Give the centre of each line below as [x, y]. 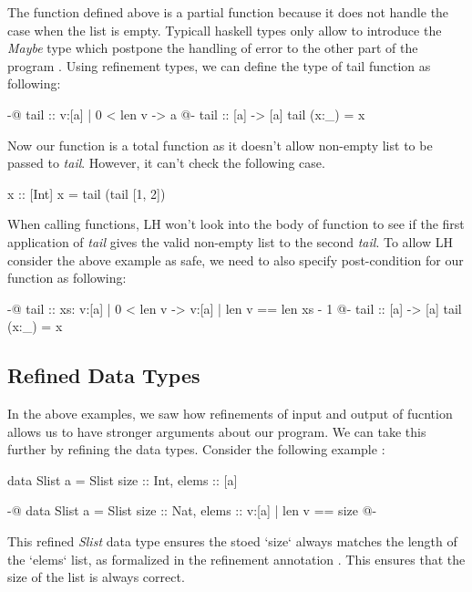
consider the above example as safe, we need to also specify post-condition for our [236, 260]
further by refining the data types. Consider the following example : [196, 449]
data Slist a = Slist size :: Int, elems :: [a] [123, 479]
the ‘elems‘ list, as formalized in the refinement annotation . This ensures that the [236, 559]
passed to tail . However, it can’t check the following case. [166, 163]
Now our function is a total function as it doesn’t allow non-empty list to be [220, 145]
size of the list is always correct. [96, 577]
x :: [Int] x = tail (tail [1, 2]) [87, 193]
